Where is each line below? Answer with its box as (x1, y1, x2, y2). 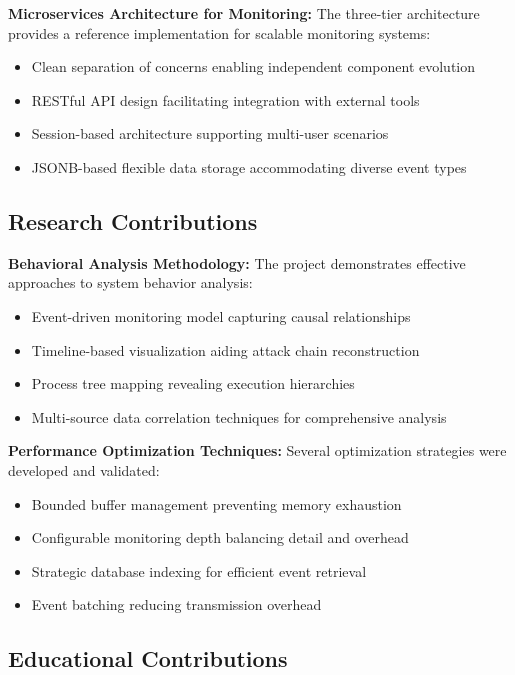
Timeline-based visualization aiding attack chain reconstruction (31, 339, 420, 360)
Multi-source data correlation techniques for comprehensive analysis (31, 406, 447, 427)
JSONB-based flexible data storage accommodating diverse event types (31, 156, 467, 177)
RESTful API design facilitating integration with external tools (31, 89, 420, 110)
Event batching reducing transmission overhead (31, 594, 322, 615)
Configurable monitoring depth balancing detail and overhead (31, 527, 409, 548)
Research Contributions (8, 205, 258, 236)
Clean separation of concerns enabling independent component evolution (31, 56, 476, 77)
